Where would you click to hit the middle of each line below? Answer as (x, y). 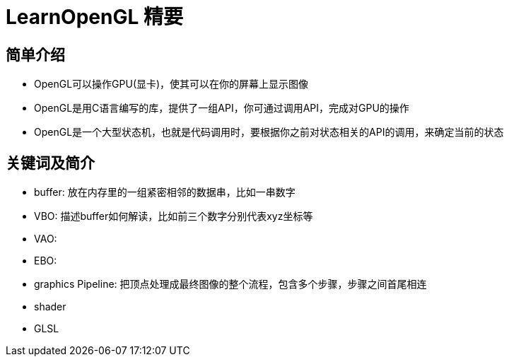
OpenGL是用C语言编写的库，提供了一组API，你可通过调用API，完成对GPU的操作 (222, 108)
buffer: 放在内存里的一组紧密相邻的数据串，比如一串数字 (165, 192)
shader (50, 307)
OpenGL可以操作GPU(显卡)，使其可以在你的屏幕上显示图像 (171, 84)
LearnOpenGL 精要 (94, 17)
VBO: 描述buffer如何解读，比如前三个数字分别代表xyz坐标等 (174, 216)
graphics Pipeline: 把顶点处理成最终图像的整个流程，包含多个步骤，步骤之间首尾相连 (230, 284)
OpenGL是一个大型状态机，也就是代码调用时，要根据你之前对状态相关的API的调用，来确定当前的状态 (269, 132)
